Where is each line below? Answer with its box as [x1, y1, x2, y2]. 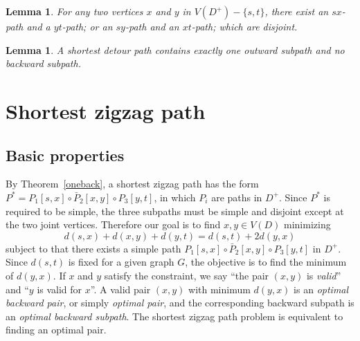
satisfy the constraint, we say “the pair [104, 268, 269, 282]
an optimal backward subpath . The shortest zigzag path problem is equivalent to [6, 308, 343, 323]
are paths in [211, 190, 262, 204]
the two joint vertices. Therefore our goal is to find [6, 217, 221, 232]
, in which [154, 190, 196, 204]
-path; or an [62, 19, 113, 33]
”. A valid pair [90, 282, 151, 296]
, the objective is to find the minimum [185, 255, 347, 269]
